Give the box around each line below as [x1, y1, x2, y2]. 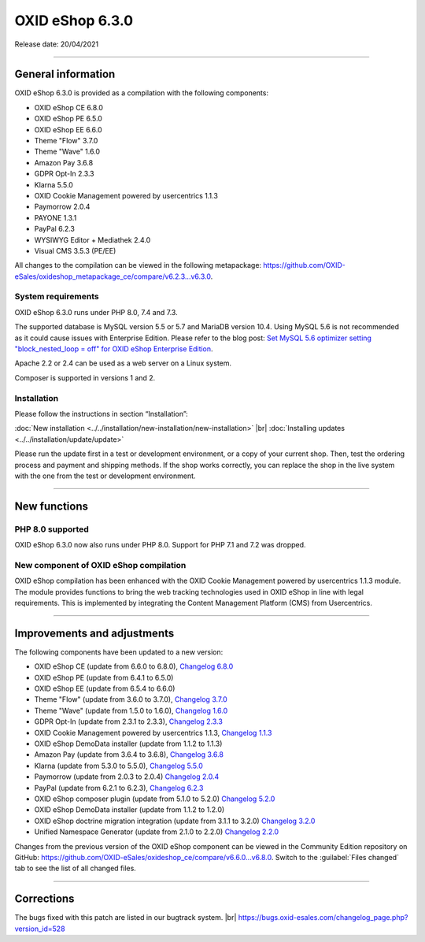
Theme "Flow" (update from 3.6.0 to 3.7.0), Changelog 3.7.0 [34, 695, 227, 704]
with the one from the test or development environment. [14, 471, 196, 480]
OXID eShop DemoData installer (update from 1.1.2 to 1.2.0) [34, 805, 225, 814]
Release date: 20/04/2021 [14, 39, 98, 49]
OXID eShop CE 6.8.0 [34, 102, 104, 112]
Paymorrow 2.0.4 [34, 202, 91, 212]
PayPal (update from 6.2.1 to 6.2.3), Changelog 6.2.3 [34, 783, 204, 792]
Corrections [14, 892, 75, 906]
